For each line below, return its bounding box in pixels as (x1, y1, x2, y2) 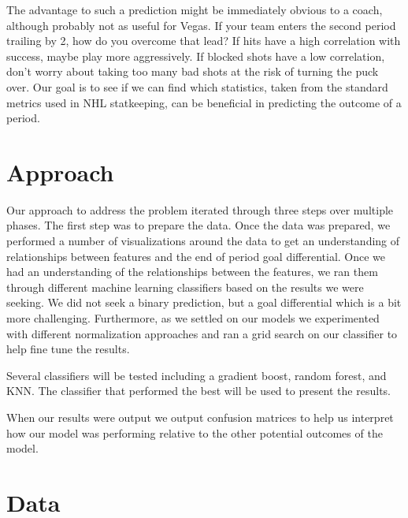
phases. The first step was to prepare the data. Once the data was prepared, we (6, 217, 391, 233)
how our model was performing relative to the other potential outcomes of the (6, 424, 383, 441)
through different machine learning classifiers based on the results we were (6, 278, 364, 295)
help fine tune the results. (6, 341, 130, 357)
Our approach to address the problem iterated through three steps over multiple (6, 201, 394, 218)
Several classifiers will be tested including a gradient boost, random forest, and (6, 367, 387, 383)
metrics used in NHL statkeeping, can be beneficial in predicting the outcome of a (6, 94, 402, 110)
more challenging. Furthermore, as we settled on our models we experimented (6, 310, 380, 326)
